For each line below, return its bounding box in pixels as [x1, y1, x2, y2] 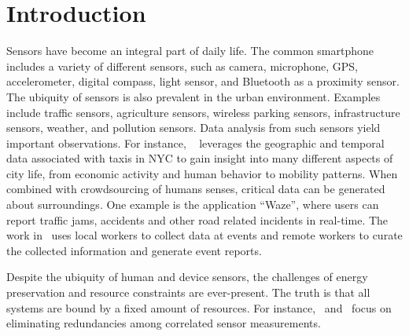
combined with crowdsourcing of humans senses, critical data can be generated [6, 181, 385, 197]
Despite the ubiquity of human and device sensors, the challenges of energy [6, 268, 368, 285]
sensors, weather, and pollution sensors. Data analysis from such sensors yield [6, 119, 381, 136]
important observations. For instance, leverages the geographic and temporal [6, 134, 385, 151]
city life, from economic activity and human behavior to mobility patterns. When [6, 165, 398, 181]
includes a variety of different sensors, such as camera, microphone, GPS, [6, 57, 358, 74]
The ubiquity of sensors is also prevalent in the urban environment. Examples [6, 88, 381, 104]
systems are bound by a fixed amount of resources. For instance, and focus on [6, 299, 392, 316]
